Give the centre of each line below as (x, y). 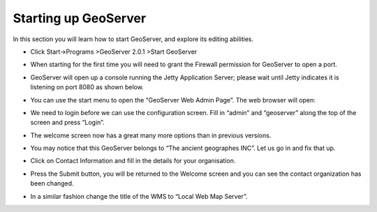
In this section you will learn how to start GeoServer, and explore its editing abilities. (133, 39)
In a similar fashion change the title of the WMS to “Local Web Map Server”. (139, 196)
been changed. (52, 183)
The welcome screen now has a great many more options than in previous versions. (151, 135)
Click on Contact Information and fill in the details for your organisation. (133, 161)
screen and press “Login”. (67, 123)
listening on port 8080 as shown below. (87, 87)
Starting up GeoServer (80, 18)
